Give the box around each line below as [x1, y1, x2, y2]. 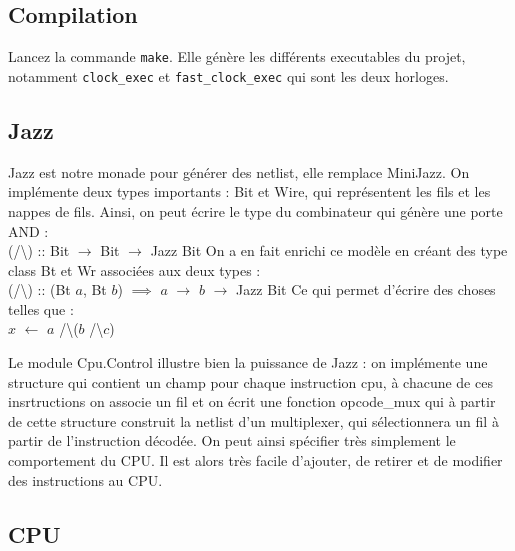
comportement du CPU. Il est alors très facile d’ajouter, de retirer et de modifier [8, 450, 503, 471]
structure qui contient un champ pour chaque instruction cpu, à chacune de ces [8, 371, 493, 392]
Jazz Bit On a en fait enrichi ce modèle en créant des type [150, 240, 508, 261]
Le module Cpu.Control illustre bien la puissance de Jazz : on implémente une [8, 352, 488, 373]
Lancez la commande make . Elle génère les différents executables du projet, [8, 46, 466, 67]
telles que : [8, 298, 74, 319]
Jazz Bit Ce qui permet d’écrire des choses [235, 279, 496, 300]
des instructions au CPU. [8, 469, 163, 490]
